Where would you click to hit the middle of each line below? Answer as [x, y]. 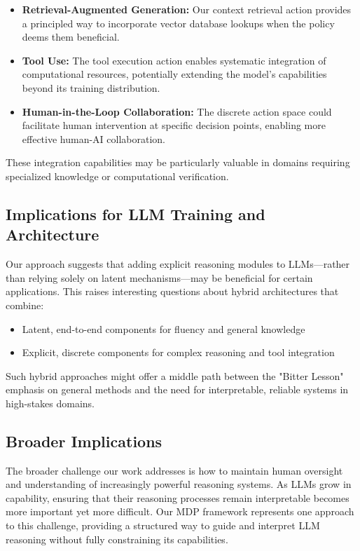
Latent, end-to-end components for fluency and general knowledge [164, 328]
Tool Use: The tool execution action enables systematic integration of [174, 60]
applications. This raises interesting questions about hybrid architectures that [172, 291]
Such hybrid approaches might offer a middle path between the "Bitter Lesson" [175, 375]
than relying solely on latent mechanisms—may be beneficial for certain [159, 277]
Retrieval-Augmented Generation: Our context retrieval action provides [187, 9]
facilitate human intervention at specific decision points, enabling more [174, 125]
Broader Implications [84, 441]
